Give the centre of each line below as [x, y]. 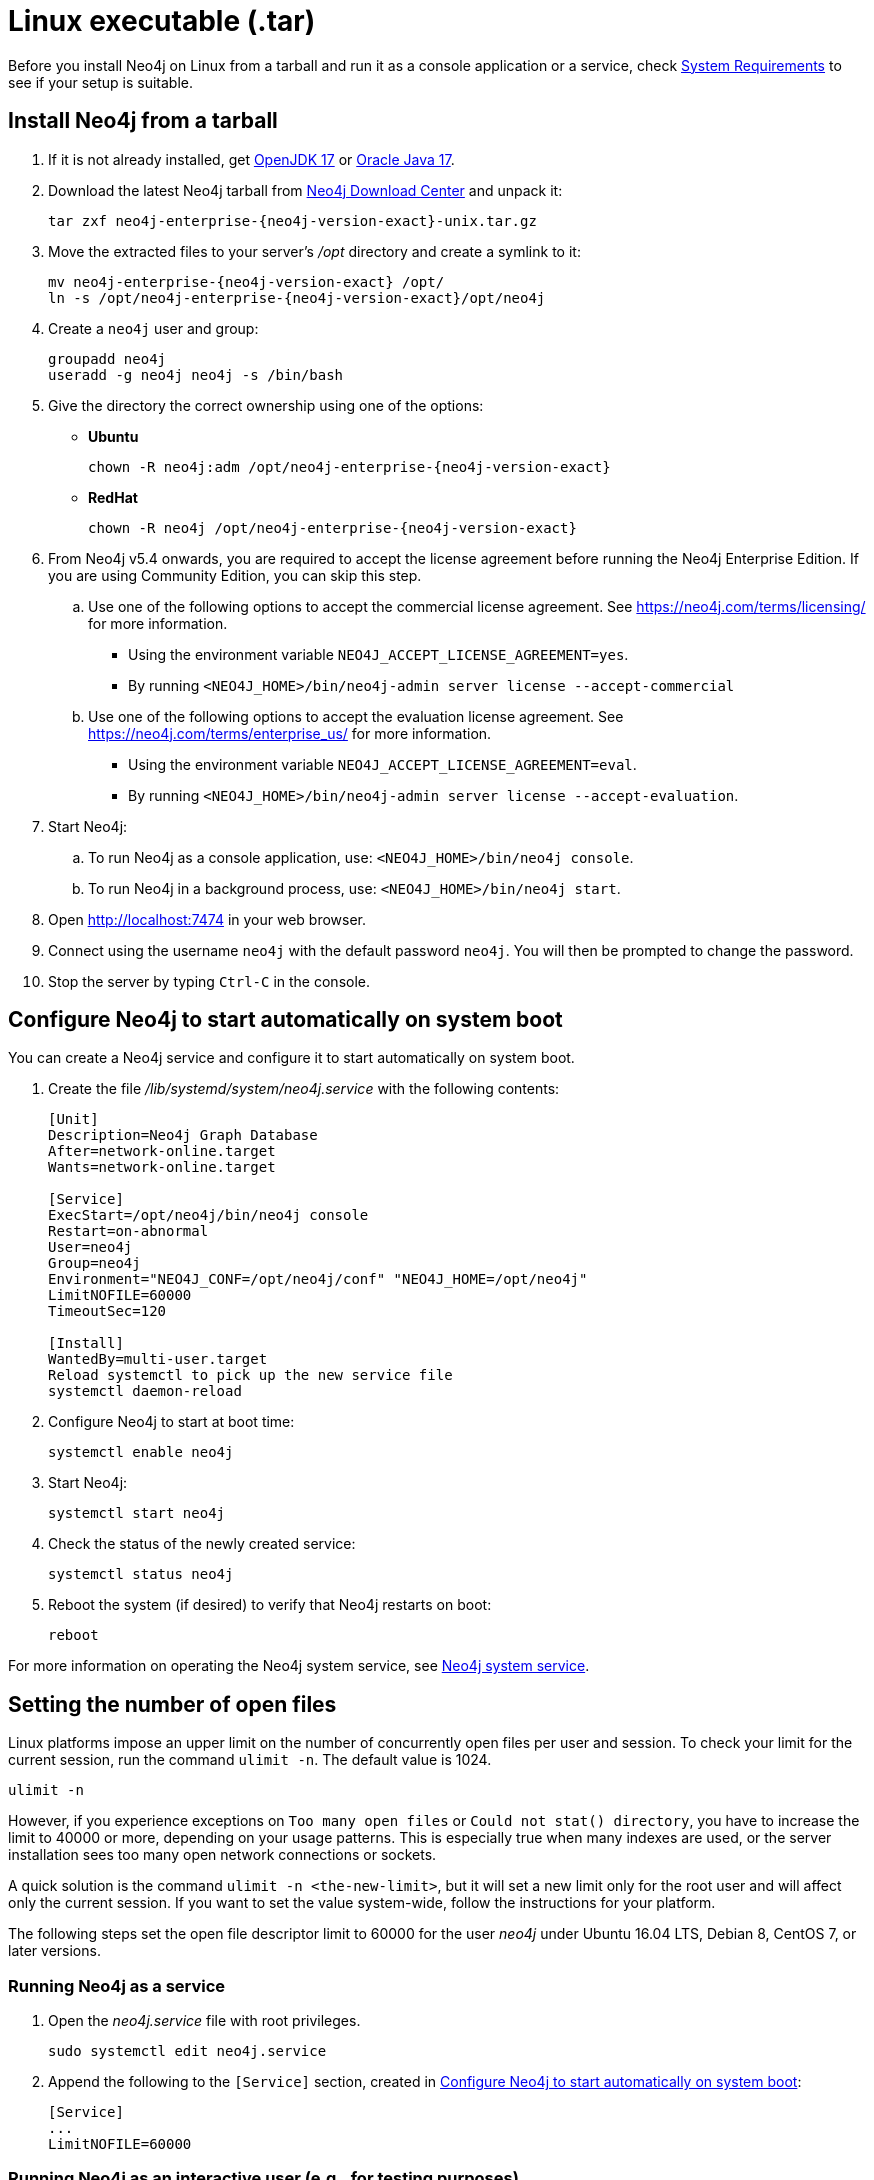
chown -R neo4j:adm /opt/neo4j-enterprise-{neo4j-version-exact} [349, 466]
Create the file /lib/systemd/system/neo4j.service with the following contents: [304, 1089]
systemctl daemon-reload [145, 1391]
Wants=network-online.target [162, 1167]
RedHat [113, 497]
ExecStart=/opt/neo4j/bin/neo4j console [208, 1215]
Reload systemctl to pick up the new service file [250, 1375]
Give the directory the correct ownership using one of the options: [266, 405]
